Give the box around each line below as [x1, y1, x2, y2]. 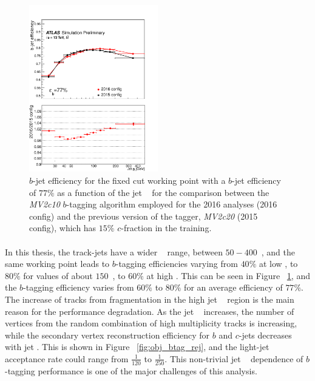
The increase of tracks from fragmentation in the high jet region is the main [5, 293, 294, 306]
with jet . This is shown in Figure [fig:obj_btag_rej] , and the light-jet [5, 340, 269, 353]
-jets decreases [239, 328, 292, 341]
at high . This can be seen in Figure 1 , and [146, 269, 310, 282]
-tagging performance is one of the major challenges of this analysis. [5, 365, 257, 377]
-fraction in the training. [121, 221, 212, 234]
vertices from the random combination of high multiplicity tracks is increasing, [5, 317, 297, 329]
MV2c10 [29, 198, 60, 211]
